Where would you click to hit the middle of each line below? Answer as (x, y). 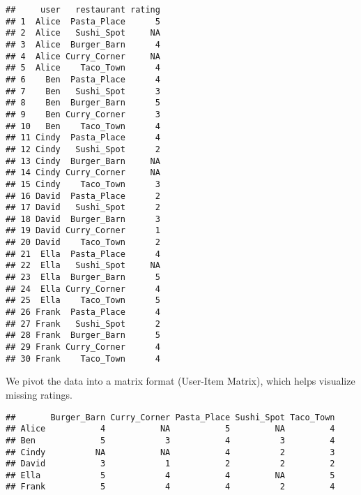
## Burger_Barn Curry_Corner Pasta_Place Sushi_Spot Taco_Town (170, 417)
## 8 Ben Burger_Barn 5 (83, 103)
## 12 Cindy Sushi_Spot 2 (83, 149)
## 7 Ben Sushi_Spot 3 (83, 91)
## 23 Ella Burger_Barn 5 (83, 278)
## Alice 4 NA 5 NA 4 (170, 429)
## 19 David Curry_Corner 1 (83, 231)
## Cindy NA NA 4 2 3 (170, 452)
